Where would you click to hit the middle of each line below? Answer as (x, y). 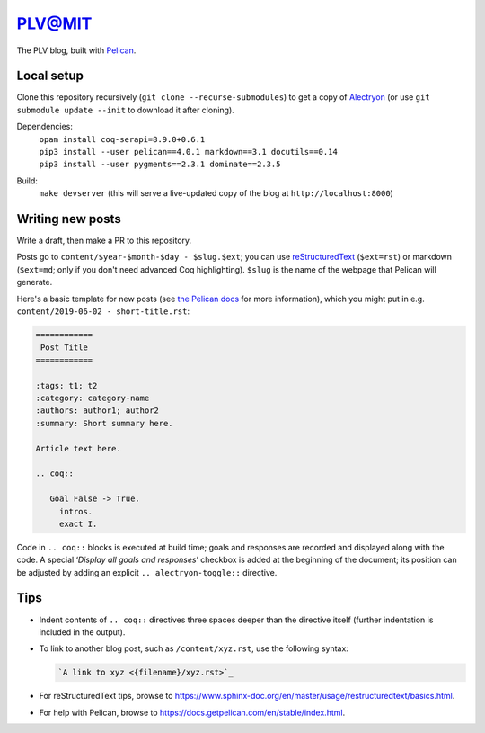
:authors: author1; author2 (97, 411)
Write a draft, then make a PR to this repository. (104, 241)
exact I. (78, 523)
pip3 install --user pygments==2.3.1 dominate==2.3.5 (160, 165)
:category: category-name (93, 398)
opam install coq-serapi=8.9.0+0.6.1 (122, 139)
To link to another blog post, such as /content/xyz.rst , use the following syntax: (194, 648)
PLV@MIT (54, 23)
